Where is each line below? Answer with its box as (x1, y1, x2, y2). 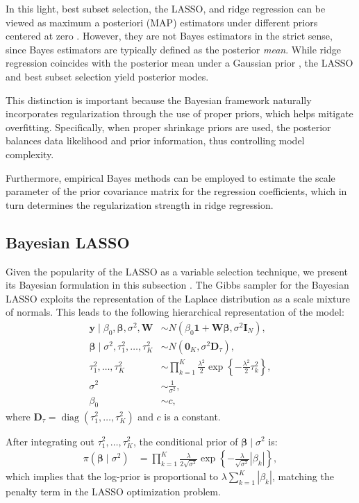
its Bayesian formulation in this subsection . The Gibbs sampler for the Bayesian (6, 278, 349, 292)
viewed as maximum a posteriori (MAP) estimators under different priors (6, 15, 318, 29)
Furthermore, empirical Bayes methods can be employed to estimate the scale (6, 170, 335, 185)
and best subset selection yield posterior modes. (6, 69, 209, 83)
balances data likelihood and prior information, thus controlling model (6, 133, 305, 148)
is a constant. (164, 409, 221, 423)
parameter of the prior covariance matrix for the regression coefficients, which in (6, 184, 347, 198)
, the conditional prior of (133, 434, 238, 448)
